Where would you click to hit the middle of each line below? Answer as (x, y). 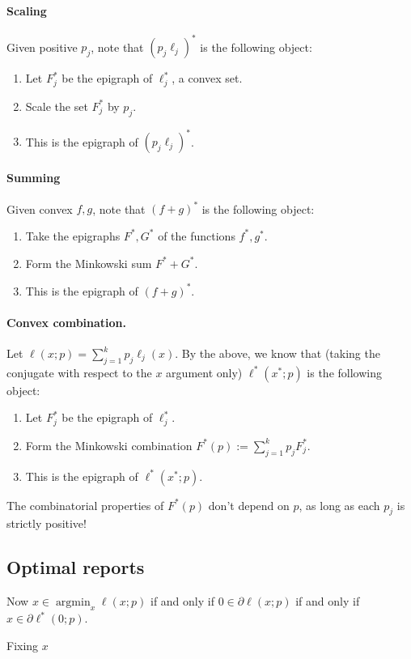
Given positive (42, 47)
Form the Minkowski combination (109, 445)
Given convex (40, 208)
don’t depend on (249, 505)
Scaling (27, 10)
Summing (34, 177)
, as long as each (339, 505)
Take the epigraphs (73, 235)
